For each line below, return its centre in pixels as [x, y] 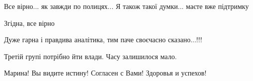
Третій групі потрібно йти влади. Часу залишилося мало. [90, 56]
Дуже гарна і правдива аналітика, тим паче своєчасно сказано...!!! [103, 40]
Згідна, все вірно [29, 23]
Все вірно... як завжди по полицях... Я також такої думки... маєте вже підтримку [126, 6]
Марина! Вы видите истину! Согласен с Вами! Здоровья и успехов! [105, 73]
